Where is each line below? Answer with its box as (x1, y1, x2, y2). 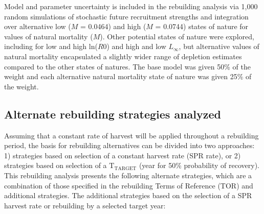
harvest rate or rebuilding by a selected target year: (4, 200, 166, 210)
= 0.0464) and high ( (80, 21, 146, 32)
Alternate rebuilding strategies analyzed (4, 106, 221, 122)
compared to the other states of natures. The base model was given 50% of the (4, 61, 251, 72)
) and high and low (106, 41, 166, 52)
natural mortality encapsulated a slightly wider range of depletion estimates (4, 51, 242, 61)
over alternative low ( (4, 21, 71, 32)
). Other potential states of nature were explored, (100, 31, 254, 41)
